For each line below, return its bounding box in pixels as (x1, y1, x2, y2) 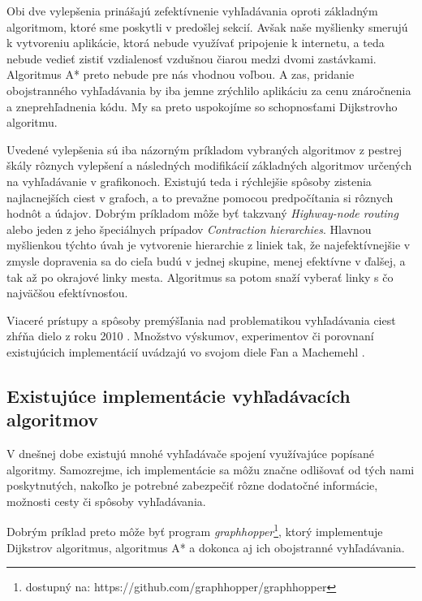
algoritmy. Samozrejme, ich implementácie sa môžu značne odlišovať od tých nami (6, 460, 415, 478)
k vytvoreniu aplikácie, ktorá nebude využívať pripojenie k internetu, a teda (6, 34, 385, 51)
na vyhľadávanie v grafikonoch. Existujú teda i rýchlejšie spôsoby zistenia (6, 172, 372, 189)
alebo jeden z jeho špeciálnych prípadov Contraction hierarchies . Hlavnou (6, 220, 372, 237)
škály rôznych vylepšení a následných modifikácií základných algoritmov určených (6, 157, 412, 174)
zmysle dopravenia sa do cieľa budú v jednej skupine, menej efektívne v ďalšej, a (6, 252, 406, 269)
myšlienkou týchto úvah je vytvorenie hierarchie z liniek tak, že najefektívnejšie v (6, 236, 411, 253)
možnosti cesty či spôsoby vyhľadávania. (6, 492, 206, 509)
